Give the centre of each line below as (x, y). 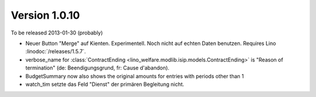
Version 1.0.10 (45, 15)
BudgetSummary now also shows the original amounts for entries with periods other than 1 (135, 76)
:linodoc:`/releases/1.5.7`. (56, 51)
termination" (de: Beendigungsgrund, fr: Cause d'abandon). (97, 68)
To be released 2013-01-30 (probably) (57, 33)
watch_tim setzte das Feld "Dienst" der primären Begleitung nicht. (105, 84)
